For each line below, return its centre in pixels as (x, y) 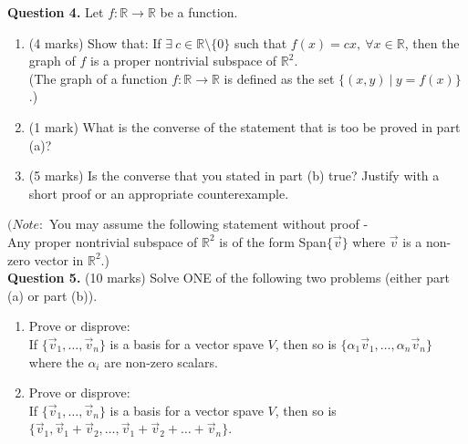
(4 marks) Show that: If (95, 42)
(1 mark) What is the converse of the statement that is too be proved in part (244, 126)
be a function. (199, 12)
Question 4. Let (56, 12)
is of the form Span (273, 241)
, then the (432, 42)
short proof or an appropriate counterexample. (159, 193)
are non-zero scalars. (161, 361)
